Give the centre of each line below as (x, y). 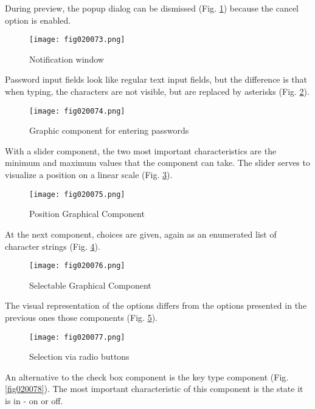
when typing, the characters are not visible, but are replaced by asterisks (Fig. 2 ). (157, 91)
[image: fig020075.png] (77, 194)
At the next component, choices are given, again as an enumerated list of (141, 234)
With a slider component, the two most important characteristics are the (141, 150)
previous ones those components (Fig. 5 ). (81, 317)
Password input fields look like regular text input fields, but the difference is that (156, 79)
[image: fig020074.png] (77, 111)
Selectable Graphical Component (90, 285)
